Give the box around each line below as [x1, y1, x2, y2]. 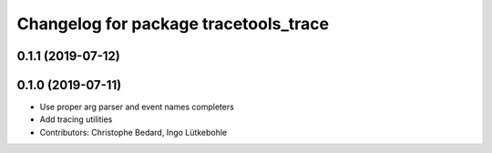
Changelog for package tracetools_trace [16, 14, 330, 34]
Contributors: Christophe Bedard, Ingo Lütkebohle [39, 127, 228, 138]
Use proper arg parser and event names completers [39, 101, 234, 113]
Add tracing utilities [39, 114, 113, 125]
